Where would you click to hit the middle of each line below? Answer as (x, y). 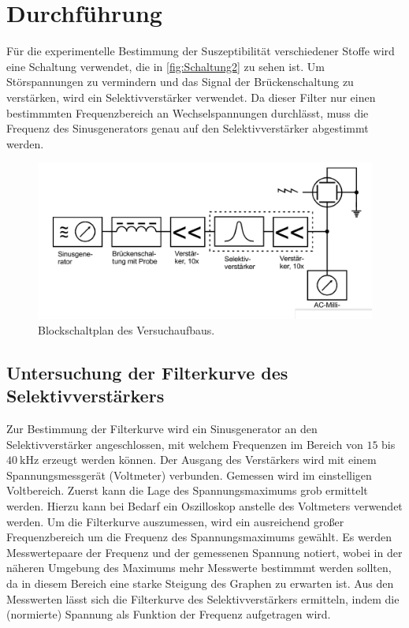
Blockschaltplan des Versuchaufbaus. (126, 329)
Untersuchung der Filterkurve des (147, 372)
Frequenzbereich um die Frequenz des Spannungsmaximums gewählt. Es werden (199, 537)
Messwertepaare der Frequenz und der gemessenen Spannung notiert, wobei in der (204, 552)
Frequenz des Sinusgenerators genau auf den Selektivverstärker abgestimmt (188, 128)
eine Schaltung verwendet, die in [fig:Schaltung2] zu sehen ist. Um (165, 66)
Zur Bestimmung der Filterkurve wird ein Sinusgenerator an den (162, 428)
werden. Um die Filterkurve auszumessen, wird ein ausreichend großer (175, 521)
